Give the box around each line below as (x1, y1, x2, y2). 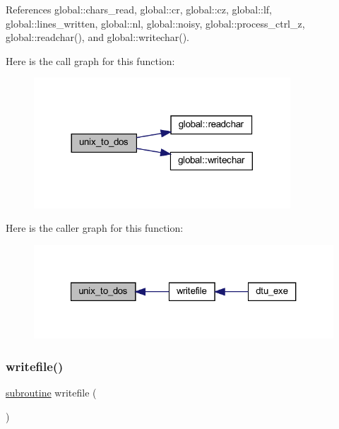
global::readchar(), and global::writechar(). (6, 30, 189, 45)
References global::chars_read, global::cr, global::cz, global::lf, (6, 2, 272, 16)
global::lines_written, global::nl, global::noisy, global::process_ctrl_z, (6, 16, 305, 30)
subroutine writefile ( (6, 385, 97, 400)
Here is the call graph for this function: (6, 53, 175, 68)
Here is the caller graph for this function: (6, 221, 184, 235)
